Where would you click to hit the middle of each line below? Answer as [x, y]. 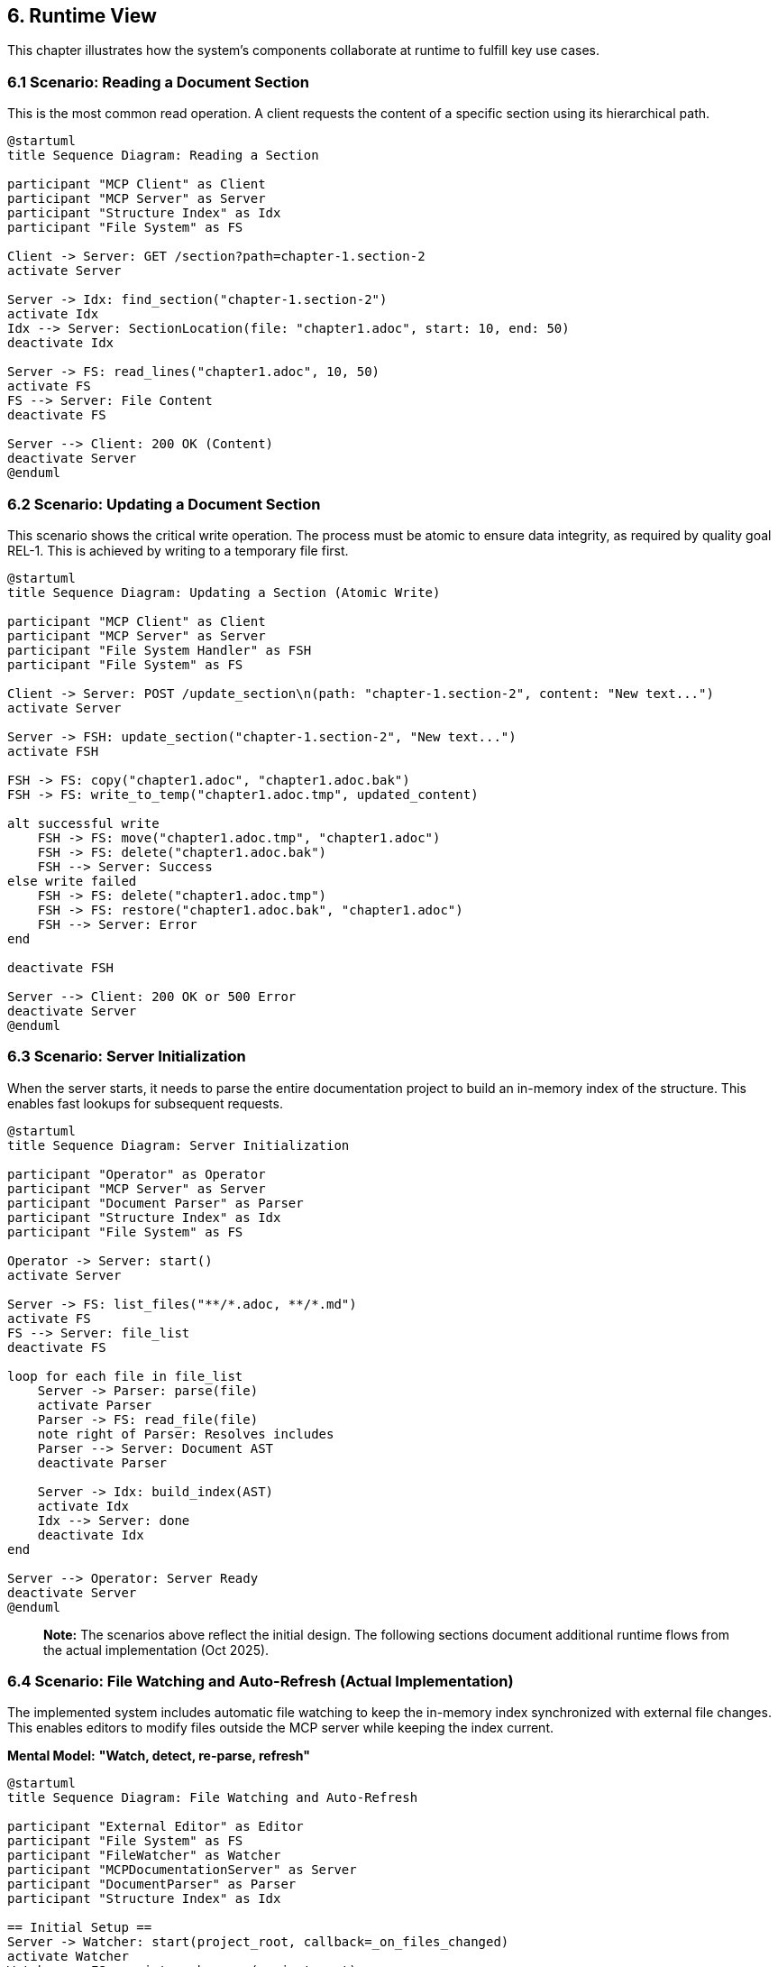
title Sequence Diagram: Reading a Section [163, 156]
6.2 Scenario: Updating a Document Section [164, 504]
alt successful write [83, 823]
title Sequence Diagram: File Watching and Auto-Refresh [213, 1798]
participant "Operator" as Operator [137, 1174]
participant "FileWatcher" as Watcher [144, 1856]
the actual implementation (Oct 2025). [156, 1650]
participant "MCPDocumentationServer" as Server [182, 1870]
